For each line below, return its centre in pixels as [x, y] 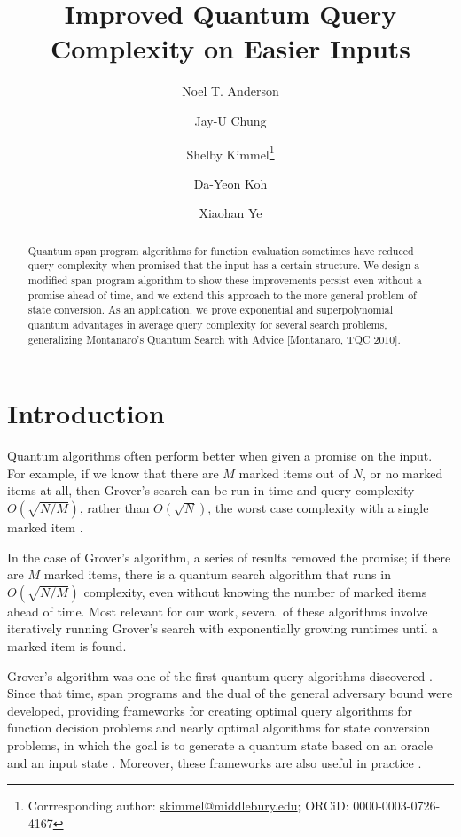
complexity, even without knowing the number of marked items [255, 591]
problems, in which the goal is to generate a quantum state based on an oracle [220, 744]
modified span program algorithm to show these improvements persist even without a [225, 280]
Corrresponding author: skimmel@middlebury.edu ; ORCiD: [188, 806]
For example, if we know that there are [113, 473]
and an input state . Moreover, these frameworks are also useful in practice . [215, 762]
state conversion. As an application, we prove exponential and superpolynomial [211, 310]
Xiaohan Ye [230, 213]
